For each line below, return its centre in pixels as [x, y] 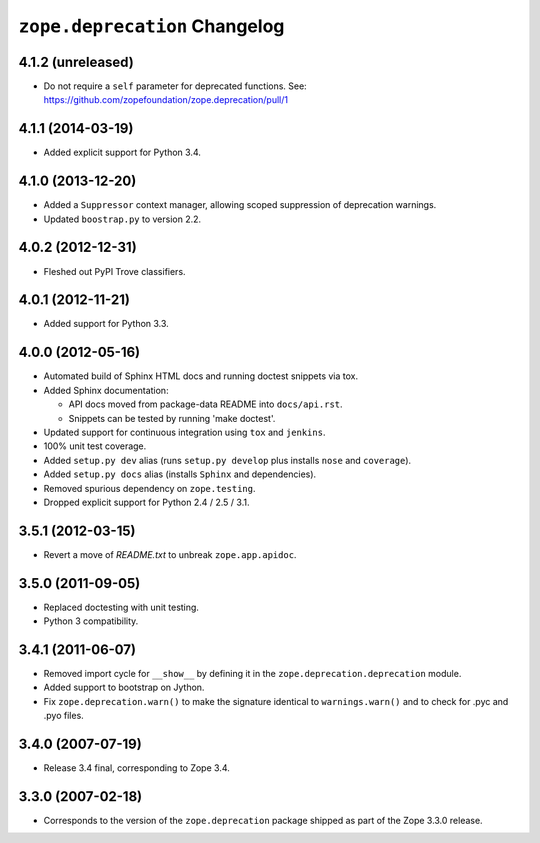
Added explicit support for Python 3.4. [122, 152]
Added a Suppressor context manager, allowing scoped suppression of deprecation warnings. [240, 205]
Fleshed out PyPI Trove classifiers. [114, 271]
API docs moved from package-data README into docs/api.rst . [206, 404]
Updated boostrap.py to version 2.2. [122, 219]
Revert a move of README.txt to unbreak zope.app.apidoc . [170, 554]
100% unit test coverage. [95, 446]
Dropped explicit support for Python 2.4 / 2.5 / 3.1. [146, 502]
